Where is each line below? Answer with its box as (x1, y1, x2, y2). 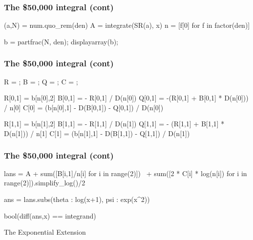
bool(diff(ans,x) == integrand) (4, 210, 96, 220)
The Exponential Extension (4, 227, 86, 237)
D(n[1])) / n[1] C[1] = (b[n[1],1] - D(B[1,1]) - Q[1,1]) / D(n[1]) (4, 128, 190, 138)
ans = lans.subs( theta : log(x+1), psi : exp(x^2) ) (4, 194, 150, 204)
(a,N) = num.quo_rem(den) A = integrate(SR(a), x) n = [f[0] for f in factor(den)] (4, 20, 250, 30)
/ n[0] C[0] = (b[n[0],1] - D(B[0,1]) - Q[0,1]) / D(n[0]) (4, 102, 164, 112)
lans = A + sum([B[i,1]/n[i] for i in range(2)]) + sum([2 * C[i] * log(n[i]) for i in (4, 168, 247, 178)
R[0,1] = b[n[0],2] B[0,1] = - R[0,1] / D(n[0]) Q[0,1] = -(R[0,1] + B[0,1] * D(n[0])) (4, 93, 249, 103)
